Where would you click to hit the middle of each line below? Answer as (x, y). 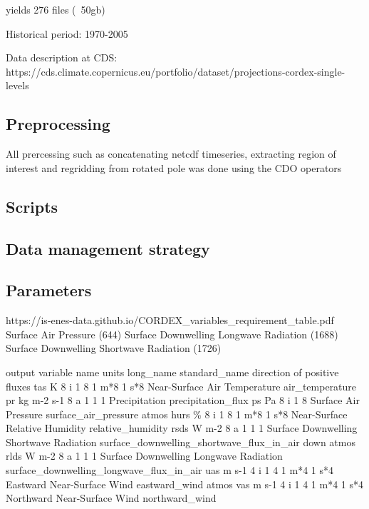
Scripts (32, 206)
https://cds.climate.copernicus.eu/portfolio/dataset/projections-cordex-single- (176, 71)
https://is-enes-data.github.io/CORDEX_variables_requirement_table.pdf (170, 320)
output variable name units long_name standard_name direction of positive (172, 372)
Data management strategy (108, 248)
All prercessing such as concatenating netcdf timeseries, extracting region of (171, 154)
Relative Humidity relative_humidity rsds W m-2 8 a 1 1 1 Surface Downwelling (182, 428)
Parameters (49, 290)
